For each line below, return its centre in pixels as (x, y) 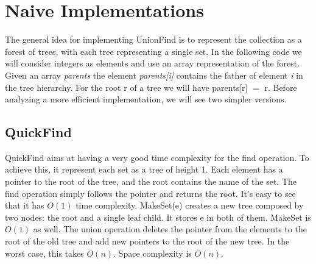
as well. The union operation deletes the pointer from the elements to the (170, 229)
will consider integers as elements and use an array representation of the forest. (153, 63)
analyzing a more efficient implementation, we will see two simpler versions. (146, 99)
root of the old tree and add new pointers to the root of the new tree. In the (147, 241)
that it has (25, 205)
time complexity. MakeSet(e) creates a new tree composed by (190, 205)
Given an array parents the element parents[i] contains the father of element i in (154, 75)
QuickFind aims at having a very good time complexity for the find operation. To (157, 157)
